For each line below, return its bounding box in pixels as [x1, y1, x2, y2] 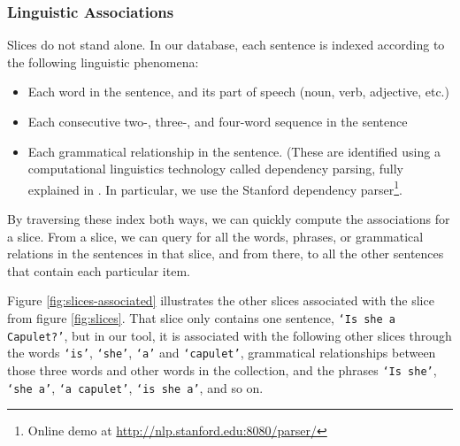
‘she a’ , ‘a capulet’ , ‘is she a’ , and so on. [7, 378, 264, 396]
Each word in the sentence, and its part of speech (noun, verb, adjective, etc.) [27, 82, 449, 101]
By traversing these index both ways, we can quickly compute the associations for [7, 210, 450, 228]
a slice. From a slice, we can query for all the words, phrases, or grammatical [7, 227, 424, 245]
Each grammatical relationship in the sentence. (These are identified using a [27, 142, 441, 160]
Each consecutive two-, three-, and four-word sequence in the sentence [27, 112, 408, 130]
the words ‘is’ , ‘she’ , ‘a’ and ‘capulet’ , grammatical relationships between [7, 343, 436, 362]
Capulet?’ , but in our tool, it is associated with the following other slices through [7, 326, 452, 344]
